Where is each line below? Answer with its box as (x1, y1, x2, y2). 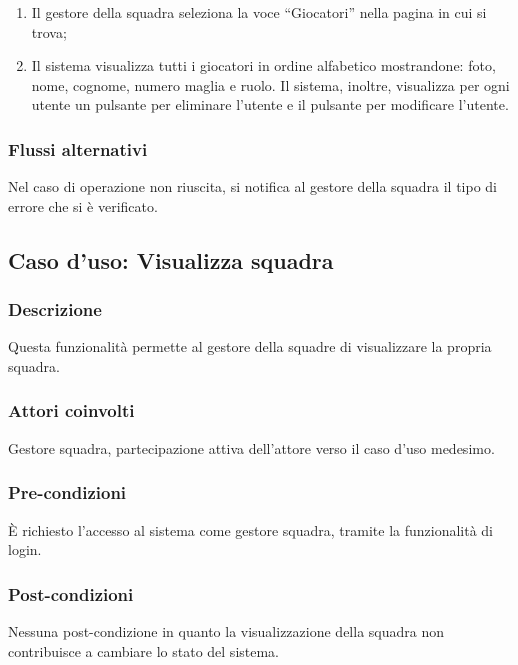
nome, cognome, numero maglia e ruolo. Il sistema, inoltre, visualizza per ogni (31, 74, 510, 95)
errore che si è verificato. (8, 195, 158, 216)
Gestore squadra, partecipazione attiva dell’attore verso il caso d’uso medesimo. (8, 437, 495, 458)
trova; (31, 21, 67, 42)
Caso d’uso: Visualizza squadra (8, 244, 334, 275)
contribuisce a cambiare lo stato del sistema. (8, 640, 280, 661)
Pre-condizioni (8, 480, 127, 505)
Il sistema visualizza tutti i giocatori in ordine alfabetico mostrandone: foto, (31, 55, 496, 76)
